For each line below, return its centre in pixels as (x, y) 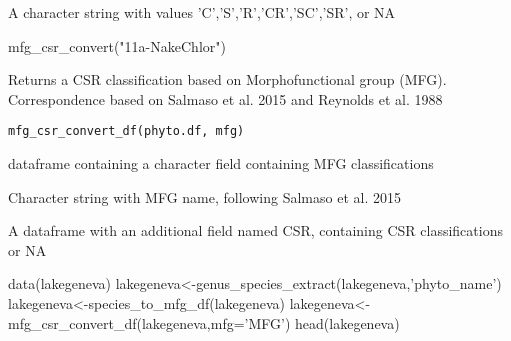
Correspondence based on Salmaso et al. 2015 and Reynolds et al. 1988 (225, 98)
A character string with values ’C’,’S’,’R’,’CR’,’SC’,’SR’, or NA (202, 12)
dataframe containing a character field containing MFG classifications (221, 163)
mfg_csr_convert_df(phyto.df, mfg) (126, 131)
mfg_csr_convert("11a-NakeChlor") (117, 45)
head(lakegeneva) (347, 322)
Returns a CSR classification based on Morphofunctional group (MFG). (227, 79)
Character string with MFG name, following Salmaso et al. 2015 (204, 196)
